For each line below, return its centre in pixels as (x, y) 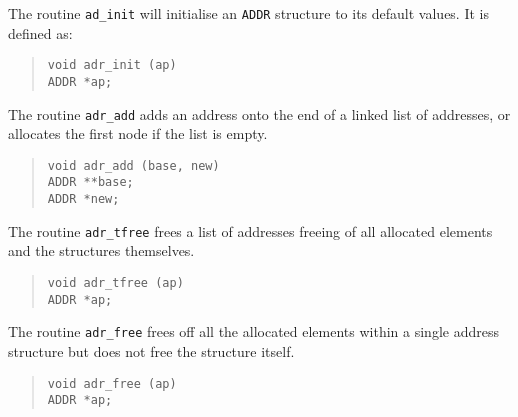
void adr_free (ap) (112, 383)
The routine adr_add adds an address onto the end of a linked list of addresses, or (259, 113)
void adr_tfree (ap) (115, 283)
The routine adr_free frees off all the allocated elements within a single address (253, 331)
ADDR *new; (83, 199)
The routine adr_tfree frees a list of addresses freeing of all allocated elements (250, 230)
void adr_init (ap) (112, 65)
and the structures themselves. (101, 250)
